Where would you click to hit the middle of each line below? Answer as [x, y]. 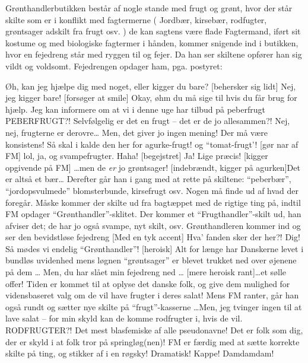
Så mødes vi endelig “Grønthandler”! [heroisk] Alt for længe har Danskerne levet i [155, 248]
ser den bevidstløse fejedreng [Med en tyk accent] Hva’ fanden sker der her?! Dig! [153, 237]
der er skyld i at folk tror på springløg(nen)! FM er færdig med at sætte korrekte [153, 341]
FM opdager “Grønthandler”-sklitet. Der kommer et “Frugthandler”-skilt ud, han [153, 214]
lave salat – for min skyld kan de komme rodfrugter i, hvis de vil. [124, 318]
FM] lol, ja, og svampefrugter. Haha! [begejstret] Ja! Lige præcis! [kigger [137, 156]
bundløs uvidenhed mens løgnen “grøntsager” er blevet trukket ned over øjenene [151, 260]
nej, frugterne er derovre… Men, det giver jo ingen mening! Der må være [136, 132]
